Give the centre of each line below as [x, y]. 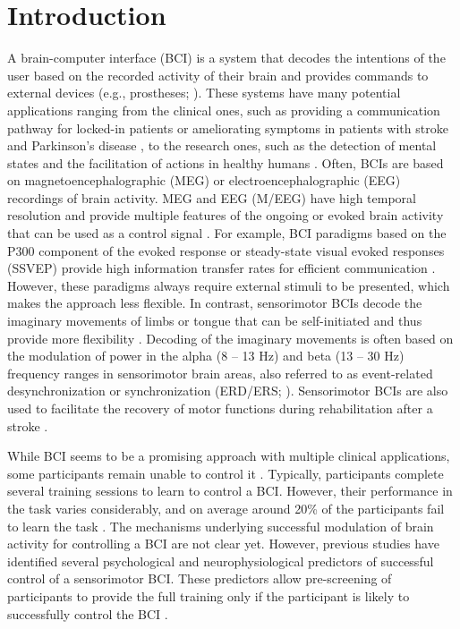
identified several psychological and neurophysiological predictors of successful [221, 561]
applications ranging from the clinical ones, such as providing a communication [224, 110]
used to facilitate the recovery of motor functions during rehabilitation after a [220, 408]
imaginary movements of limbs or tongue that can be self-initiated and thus [215, 321]
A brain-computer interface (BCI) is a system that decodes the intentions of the [226, 58]
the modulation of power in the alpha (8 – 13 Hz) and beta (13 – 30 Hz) [206, 356]
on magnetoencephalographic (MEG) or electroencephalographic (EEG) [204, 180]
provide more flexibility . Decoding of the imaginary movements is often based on [230, 338]
